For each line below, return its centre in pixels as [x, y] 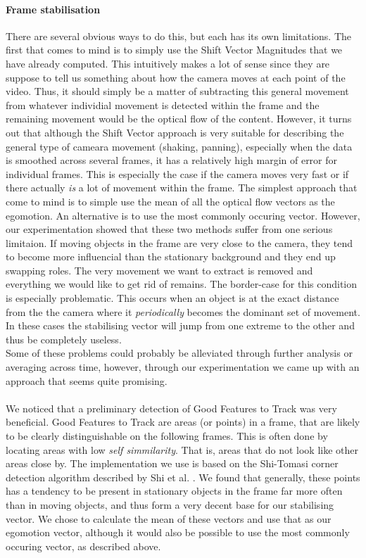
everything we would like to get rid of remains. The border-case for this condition [182, 284]
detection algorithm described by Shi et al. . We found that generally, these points [183, 477]
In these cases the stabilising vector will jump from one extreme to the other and [180, 325]
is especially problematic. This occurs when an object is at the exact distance [172, 298]
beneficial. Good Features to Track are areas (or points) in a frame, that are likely [183, 422]
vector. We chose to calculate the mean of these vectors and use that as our [169, 518]
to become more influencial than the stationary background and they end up [171, 256]
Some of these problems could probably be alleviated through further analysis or [179, 353]
